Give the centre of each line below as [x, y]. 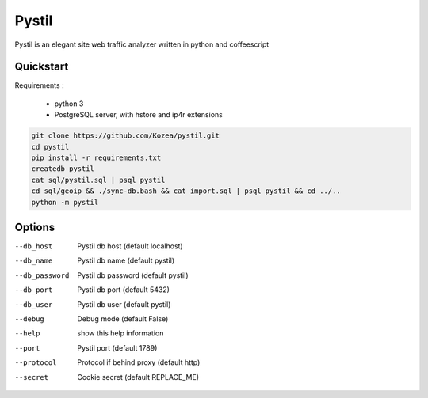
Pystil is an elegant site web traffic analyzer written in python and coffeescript [142, 44]
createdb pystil [63, 169]
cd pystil [50, 147]
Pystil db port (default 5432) [124, 290]
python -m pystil [65, 202]
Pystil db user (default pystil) [124, 304]
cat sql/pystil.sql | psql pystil [98, 180]
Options [35, 227]
